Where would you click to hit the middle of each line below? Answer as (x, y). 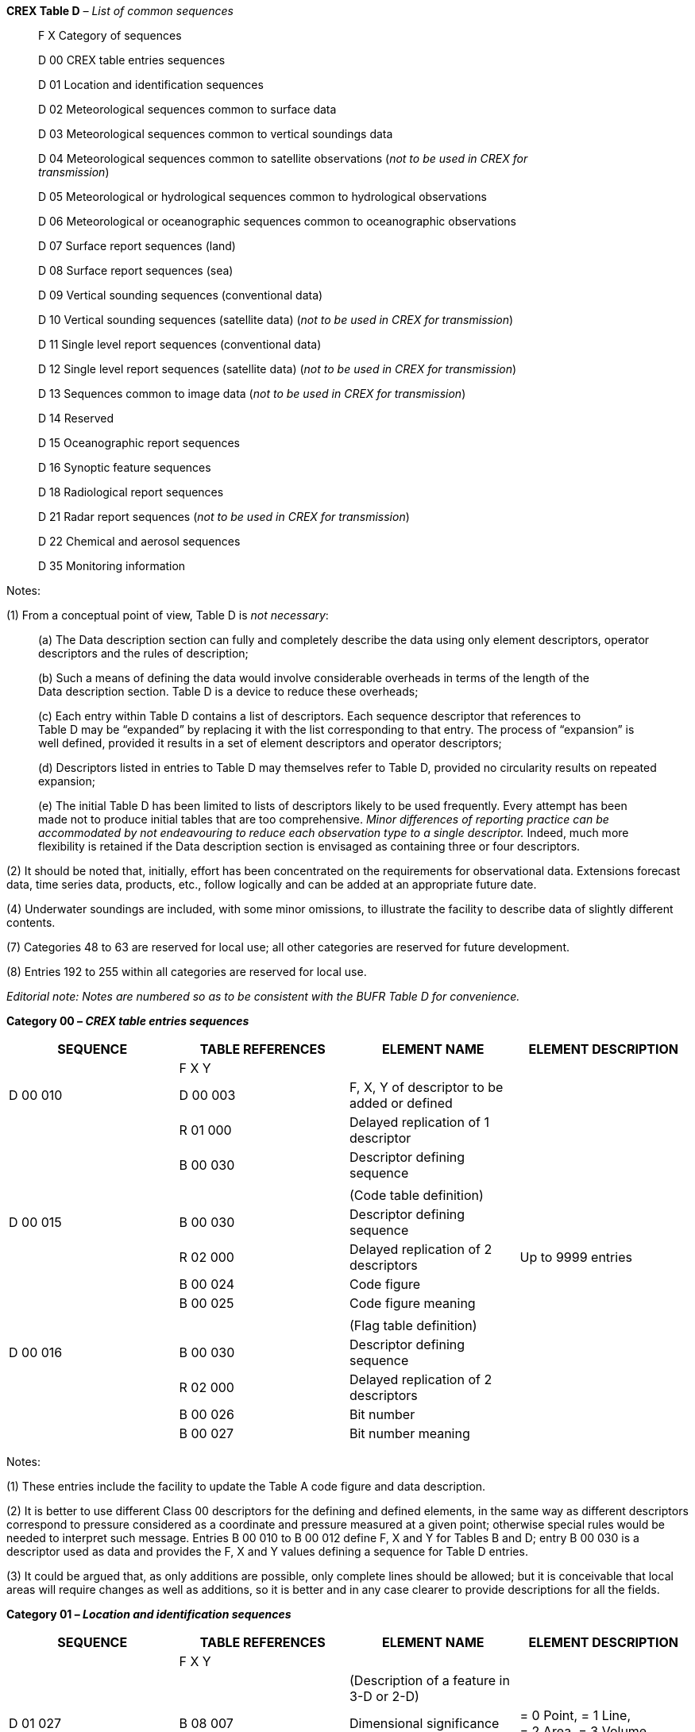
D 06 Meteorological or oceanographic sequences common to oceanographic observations (277, 221)
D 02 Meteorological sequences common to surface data (187, 109)
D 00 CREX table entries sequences (132, 60)
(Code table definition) (417, 1195)
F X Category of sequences (110, 35)
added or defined (401, 1103)
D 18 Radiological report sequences (131, 492)
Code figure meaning (413, 1303)
